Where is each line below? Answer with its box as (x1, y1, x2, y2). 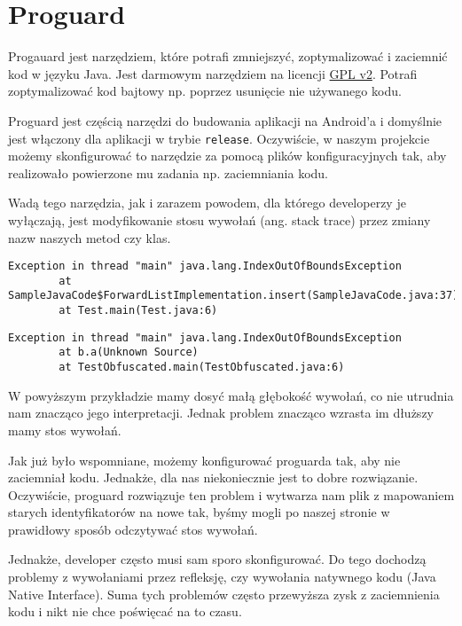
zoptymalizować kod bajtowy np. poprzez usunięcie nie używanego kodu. (8, 82, 402, 100)
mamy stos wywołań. (8, 420, 121, 439)
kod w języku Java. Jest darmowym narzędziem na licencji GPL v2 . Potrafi (8, 64, 418, 82)
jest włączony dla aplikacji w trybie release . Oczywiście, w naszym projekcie (8, 129, 430, 147)
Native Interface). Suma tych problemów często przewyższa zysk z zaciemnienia (8, 584, 440, 603)
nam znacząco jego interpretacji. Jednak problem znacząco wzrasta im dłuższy (8, 403, 434, 422)
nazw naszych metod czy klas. (8, 228, 171, 246)
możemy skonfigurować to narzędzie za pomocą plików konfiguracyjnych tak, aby (8, 146, 447, 165)
